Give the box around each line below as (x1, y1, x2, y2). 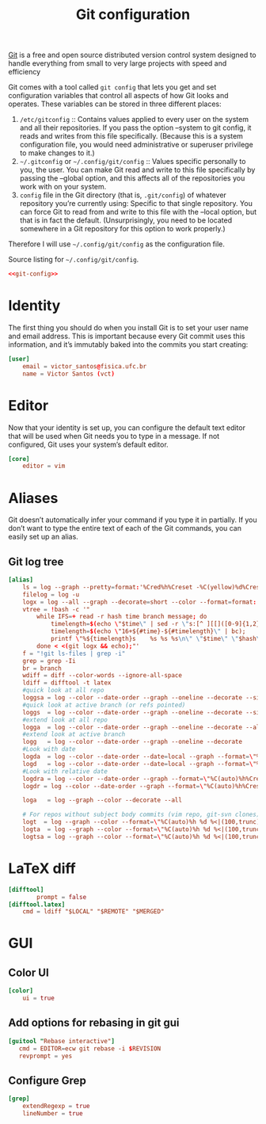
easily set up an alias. (8, 532, 79, 542)
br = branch (22, 664, 62, 672)
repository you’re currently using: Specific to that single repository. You (19, 199, 253, 208)
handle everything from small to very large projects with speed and (8, 59, 227, 68)
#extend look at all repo (22, 715, 108, 724)
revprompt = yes (18, 1052, 73, 1060)
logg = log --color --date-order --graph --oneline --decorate (22, 738, 243, 746)
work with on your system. (19, 182, 107, 192)
